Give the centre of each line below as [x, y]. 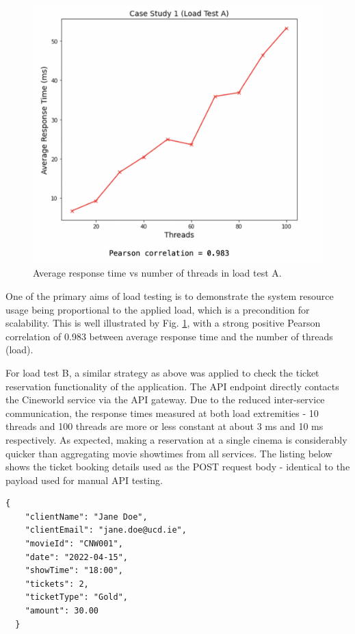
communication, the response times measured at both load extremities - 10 [162, 413]
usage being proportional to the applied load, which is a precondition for [158, 309]
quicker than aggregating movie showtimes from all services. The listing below [169, 453]
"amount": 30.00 [62, 611]
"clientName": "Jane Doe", [86, 517]
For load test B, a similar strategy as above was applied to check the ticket [162, 372]
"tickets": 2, [57, 584]
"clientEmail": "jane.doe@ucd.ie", [106, 530]
